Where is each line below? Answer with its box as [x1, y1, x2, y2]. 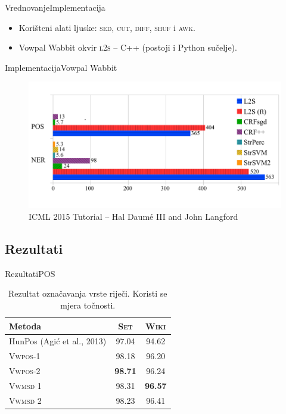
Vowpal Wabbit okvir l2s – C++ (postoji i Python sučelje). [18, 41, 237, 54]
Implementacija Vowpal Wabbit [5, 61, 117, 73]
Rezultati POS [5, 267, 55, 279]
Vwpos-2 [9, 365, 41, 377]
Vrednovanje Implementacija [5, 1, 105, 13]
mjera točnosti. [60, 298, 116, 311]
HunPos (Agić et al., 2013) [9, 335, 107, 347]
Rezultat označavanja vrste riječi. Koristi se [8, 287, 167, 300]
